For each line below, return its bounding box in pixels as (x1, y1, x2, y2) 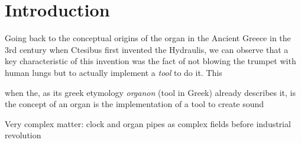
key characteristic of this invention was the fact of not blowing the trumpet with (5, 55, 296, 67)
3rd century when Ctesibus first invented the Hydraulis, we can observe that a (5, 43, 289, 55)
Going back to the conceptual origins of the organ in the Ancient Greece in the (5, 32, 291, 44)
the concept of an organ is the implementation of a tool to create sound (5, 98, 264, 110)
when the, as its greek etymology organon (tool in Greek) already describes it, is (5, 86, 296, 98)
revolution (5, 129, 41, 141)
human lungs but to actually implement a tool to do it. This (5, 66, 222, 78)
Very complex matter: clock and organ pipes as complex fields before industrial (5, 117, 291, 129)
